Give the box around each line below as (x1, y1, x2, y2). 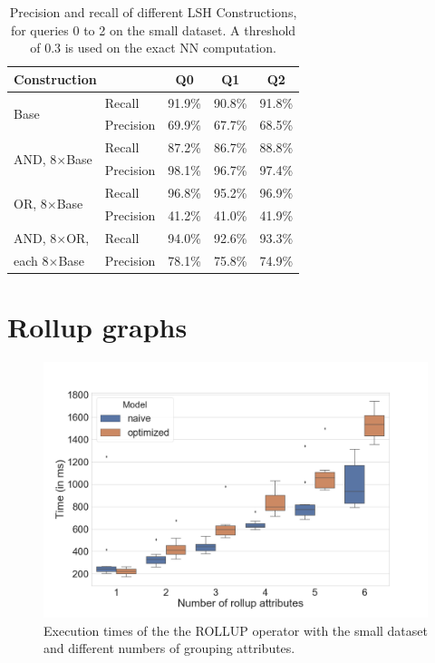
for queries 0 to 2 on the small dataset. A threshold (10, 20, 296, 39)
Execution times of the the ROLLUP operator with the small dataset (43, 620, 428, 639)
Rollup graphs (7, 307, 188, 345)
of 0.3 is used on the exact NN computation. (30, 38, 276, 57)
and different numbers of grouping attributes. (43, 639, 295, 658)
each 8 (14, 250, 49, 269)
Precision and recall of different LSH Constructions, (9, 3, 297, 21)
